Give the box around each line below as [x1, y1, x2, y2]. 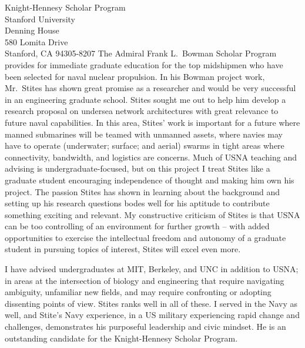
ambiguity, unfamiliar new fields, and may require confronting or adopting [5, 286, 272, 298]
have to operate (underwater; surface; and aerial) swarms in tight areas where [5, 139, 284, 152]
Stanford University [5, 12, 75, 25]
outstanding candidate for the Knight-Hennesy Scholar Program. [5, 332, 238, 344]
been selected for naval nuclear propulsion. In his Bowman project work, [5, 70, 265, 82]
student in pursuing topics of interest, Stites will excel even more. [5, 243, 241, 255]
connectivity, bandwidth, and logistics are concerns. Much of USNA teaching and [5, 150, 297, 163]
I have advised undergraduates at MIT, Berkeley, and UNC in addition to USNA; [5, 263, 299, 275]
